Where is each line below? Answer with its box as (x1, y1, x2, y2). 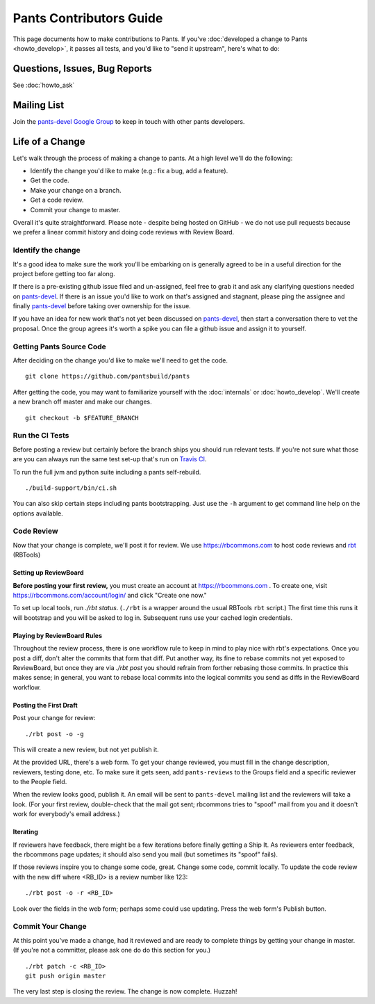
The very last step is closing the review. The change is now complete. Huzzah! (12, 987, 237, 996)
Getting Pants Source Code (12, 342, 107, 351)
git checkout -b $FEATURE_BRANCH (25, 414, 139, 422)
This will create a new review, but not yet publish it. (12, 745, 159, 754)
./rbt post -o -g (25, 730, 84, 738)
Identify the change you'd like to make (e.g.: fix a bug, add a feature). (30, 167, 228, 175)
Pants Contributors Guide (12, 10, 163, 26)
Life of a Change (12, 136, 85, 148)
